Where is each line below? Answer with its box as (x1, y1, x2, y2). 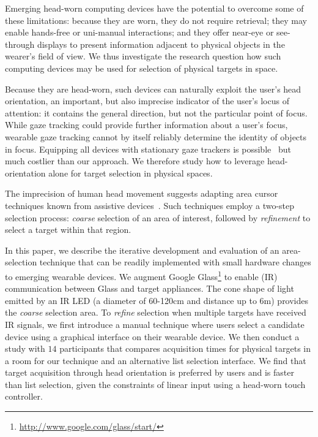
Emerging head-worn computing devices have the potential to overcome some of (5, 2, 304, 14)
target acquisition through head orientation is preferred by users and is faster (5, 366, 294, 379)
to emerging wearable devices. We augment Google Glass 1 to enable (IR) (5, 268, 278, 283)
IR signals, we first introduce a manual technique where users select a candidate (5, 317, 305, 330)
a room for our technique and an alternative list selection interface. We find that (5, 354, 306, 367)
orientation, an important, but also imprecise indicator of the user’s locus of (5, 94, 289, 107)
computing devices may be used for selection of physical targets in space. (5, 61, 278, 74)
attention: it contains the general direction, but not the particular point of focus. (5, 106, 308, 119)
